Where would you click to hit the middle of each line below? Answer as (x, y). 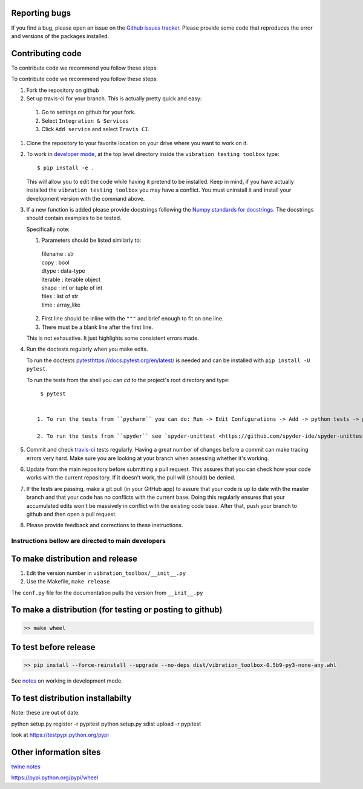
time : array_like (61, 305)
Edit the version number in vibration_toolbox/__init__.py (106, 573)
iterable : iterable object (71, 279)
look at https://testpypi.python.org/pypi (60, 735)
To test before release (54, 647)
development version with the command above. (86, 198)
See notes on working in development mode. (67, 681)
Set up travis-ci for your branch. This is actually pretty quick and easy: (114, 98)
